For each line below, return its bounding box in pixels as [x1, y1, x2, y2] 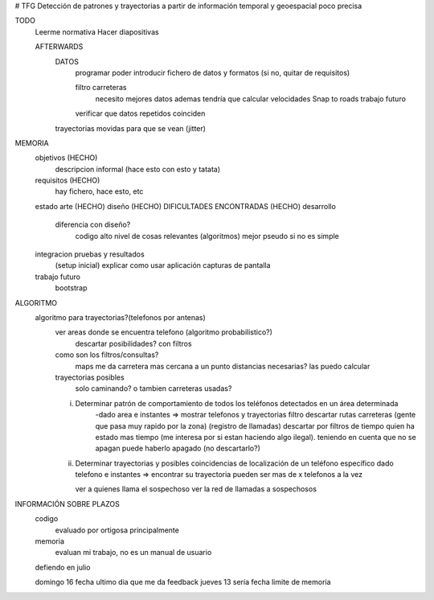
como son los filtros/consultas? [55, 350, 159, 360]
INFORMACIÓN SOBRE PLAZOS [14, 499, 121, 508]
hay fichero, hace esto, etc [55, 187, 144, 196]
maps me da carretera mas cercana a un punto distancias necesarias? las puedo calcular [75, 361, 371, 371]
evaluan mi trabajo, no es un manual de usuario [55, 548, 212, 557]
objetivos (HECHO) [35, 153, 98, 162]
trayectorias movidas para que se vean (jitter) [55, 123, 207, 133]
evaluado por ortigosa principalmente [55, 525, 180, 535]
